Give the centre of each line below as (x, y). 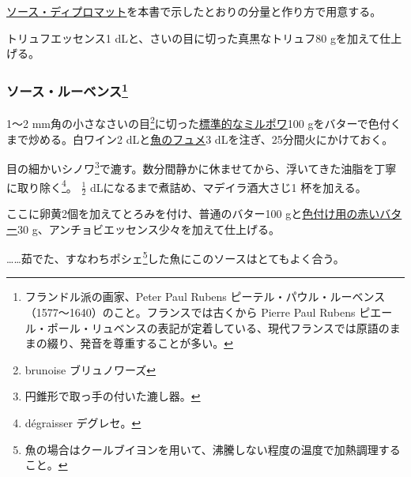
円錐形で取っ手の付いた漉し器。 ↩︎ (113, 396)
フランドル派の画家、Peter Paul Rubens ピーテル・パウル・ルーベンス (205, 297)
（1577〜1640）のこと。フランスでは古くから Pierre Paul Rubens (190, 312)
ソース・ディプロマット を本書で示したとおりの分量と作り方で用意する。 (194, 11)
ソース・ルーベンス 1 (67, 90)
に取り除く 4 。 (42, 186)
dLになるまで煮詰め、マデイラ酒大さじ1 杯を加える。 (228, 187)
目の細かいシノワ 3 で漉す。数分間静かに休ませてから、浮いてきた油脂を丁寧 (202, 167)
